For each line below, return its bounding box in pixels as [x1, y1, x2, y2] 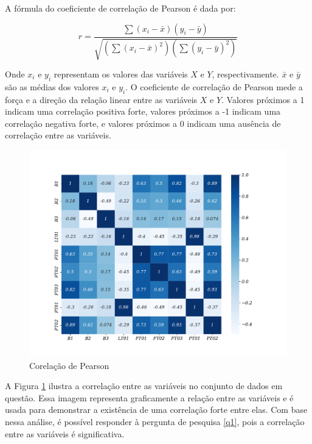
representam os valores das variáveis [54, 68, 188, 81]
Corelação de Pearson [29, 359, 109, 371]
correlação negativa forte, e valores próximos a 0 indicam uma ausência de [5, 116, 281, 129]
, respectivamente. [212, 68, 279, 81]
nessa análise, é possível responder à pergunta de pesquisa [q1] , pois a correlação [5, 415, 305, 428]
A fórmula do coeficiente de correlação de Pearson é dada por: [5, 2, 236, 14]
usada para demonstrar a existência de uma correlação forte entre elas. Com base [5, 403, 308, 416]
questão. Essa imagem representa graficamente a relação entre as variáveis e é [5, 391, 294, 404]
